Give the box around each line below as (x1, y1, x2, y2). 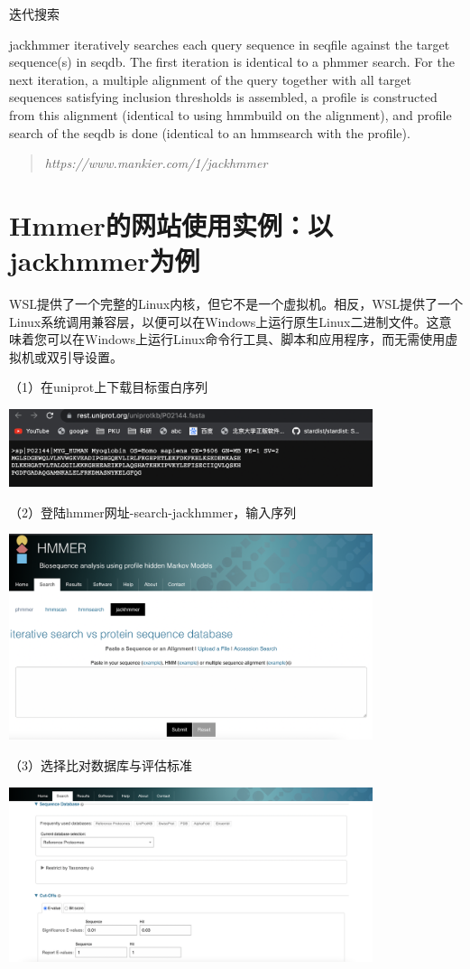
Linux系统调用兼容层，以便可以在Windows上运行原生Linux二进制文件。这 (9, 312, 439, 331)
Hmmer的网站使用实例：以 (9, 206, 333, 243)
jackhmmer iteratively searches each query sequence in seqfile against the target (9, 34, 450, 53)
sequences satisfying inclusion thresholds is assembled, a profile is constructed (9, 88, 438, 107)
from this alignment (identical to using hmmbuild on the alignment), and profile (9, 105, 452, 124)
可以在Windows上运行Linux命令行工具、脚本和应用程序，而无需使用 (46, 330, 446, 349)
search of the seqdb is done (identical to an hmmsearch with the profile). (9, 123, 410, 142)
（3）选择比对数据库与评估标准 (9, 756, 192, 774)
